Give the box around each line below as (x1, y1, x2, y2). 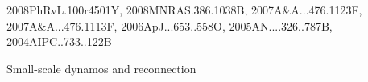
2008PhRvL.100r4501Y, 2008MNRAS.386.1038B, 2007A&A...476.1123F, (6, 2, 362, 18)
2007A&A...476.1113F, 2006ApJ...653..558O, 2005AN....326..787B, (6, 17, 333, 34)
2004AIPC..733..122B (6, 33, 112, 50)
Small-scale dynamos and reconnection (6, 59, 196, 76)
